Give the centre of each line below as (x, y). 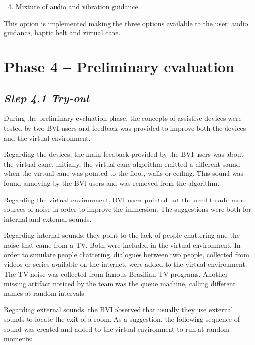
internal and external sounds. (48, 218)
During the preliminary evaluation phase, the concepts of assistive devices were (123, 118)
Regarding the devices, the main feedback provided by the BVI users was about (124, 154)
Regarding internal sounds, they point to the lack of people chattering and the (122, 235)
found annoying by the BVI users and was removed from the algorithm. (112, 183)
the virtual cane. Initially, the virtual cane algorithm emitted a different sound (122, 163)
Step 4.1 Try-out (47, 98)
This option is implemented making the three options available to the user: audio (126, 23)
